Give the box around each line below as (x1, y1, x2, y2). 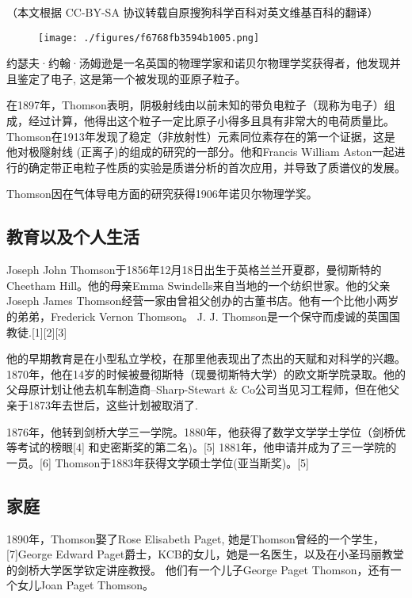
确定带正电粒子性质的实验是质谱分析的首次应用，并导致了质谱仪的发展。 (28, 158, 406, 175)
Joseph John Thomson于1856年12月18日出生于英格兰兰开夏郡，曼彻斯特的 (6, 261, 382, 278)
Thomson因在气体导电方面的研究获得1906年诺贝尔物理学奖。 (6, 185, 318, 202)
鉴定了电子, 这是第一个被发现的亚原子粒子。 (17, 70, 246, 86)
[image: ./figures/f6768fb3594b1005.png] (38, 32, 260, 44)
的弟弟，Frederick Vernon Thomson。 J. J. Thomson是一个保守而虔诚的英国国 (6, 307, 401, 324)
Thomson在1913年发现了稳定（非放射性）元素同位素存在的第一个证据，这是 (6, 128, 395, 144)
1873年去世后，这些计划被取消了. (28, 396, 198, 413)
